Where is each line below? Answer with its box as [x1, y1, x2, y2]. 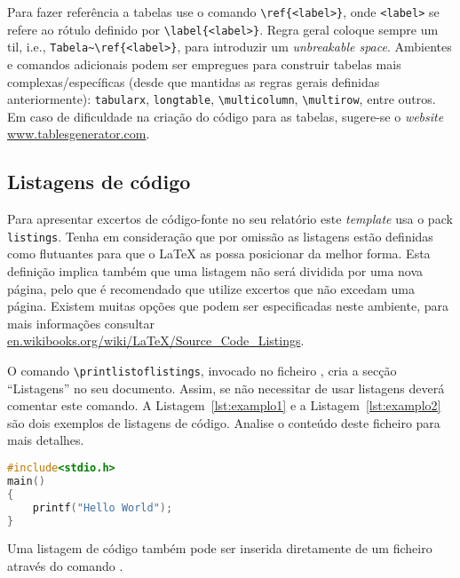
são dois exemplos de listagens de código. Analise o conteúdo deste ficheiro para [7, 413, 440, 432]
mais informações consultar [7, 313, 155, 332]
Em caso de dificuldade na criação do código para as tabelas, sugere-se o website [7, 107, 444, 125]
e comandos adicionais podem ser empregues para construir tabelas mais [7, 54, 401, 73]
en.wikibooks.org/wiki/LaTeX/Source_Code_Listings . [7, 331, 305, 350]
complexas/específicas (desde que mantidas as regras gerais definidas [7, 72, 380, 91]
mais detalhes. [7, 431, 84, 449]
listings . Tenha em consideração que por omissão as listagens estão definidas [7, 226, 433, 245]
